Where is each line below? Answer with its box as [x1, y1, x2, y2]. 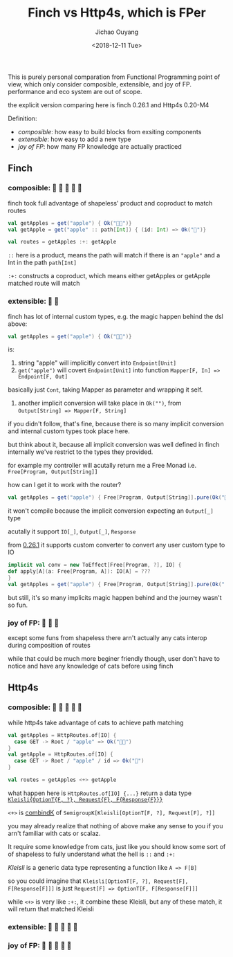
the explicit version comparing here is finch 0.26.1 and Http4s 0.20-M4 [8, 100, 209, 109]
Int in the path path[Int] [8, 258, 77, 267]
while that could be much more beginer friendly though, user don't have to [8, 655, 221, 663]
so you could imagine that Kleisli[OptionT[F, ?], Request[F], [8, 877, 189, 885]
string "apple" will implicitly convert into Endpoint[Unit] [17, 358, 177, 367]
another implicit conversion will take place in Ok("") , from [17, 399, 182, 408]
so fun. [8, 601, 28, 609]
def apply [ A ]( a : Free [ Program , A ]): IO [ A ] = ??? [8, 568, 151, 575]
